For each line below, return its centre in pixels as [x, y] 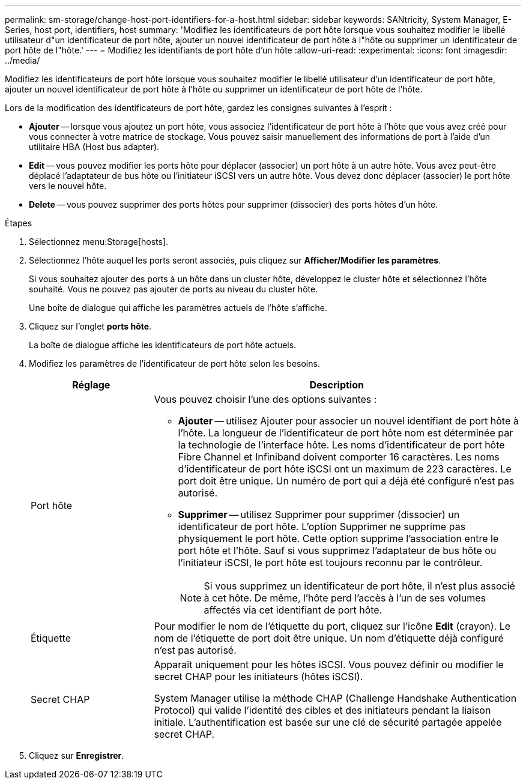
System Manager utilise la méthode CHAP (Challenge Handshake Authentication [335, 698]
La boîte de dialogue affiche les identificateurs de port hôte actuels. [163, 345]
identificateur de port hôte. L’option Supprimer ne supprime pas [322, 526]
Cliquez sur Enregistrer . [77, 755]
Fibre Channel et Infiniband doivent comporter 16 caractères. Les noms [339, 457]
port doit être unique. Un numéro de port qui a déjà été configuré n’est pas [346, 481]
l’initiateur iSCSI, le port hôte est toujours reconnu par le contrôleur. [330, 562]
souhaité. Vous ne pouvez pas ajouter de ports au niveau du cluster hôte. [174, 289]
